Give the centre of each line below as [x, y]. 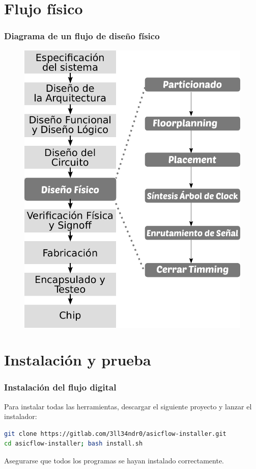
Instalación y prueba [78, 360]
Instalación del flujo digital [60, 387]
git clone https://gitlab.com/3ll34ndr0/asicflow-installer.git [115, 434]
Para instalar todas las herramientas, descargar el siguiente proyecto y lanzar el [128, 406]
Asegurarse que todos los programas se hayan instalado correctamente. [114, 461]
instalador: [21, 416]
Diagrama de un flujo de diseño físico [82, 36]
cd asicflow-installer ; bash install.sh [74, 444]
